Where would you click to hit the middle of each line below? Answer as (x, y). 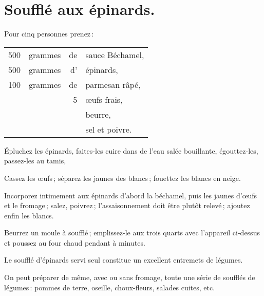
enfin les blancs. (29, 215)
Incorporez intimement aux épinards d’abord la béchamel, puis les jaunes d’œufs (131, 195)
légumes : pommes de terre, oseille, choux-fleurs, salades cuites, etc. (110, 287)
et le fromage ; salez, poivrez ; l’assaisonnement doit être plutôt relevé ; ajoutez (127, 205)
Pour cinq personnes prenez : (49, 34)
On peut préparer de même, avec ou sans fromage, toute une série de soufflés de (130, 277)
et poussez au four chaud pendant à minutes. (75, 242)
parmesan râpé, (113, 84)
